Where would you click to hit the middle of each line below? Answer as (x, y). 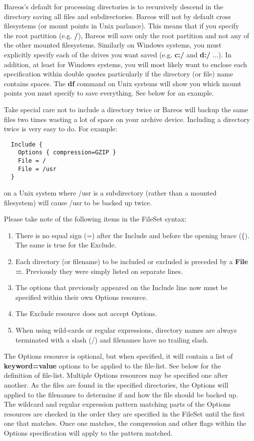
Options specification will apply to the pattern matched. (88, 432)
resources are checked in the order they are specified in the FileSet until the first (125, 413)
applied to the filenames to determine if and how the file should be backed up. (121, 394)
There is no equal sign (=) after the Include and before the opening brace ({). (132, 235)
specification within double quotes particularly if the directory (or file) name (119, 74)
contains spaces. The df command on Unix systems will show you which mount (123, 83)
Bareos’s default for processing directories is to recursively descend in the (114, 6)
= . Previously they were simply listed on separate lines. (99, 271)
